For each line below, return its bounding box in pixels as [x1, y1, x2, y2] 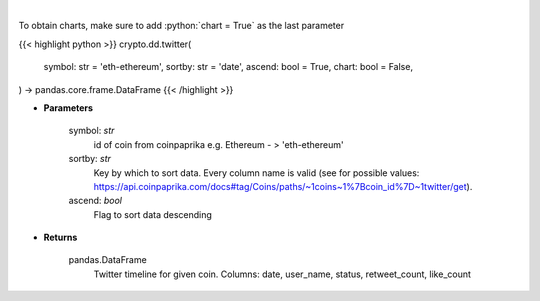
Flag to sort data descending [93, 208, 212, 220]
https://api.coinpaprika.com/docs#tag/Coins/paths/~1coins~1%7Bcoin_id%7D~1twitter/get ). [93, 180, 473, 192]
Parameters [43, 101, 94, 114]
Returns [43, 231, 78, 244]
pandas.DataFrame [68, 254, 147, 266]
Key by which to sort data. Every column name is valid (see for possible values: [93, 166, 420, 179]
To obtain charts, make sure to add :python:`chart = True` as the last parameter [18, 20, 345, 32]
